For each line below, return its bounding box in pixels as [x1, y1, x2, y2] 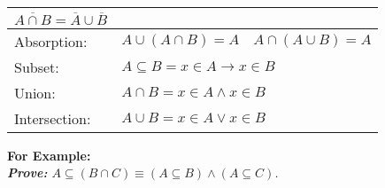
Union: [14, 82, 56, 103]
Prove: [7, 163, 48, 182]
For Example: [7, 145, 91, 164]
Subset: [14, 56, 59, 77]
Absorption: [14, 30, 88, 51]
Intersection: [14, 107, 91, 129]
